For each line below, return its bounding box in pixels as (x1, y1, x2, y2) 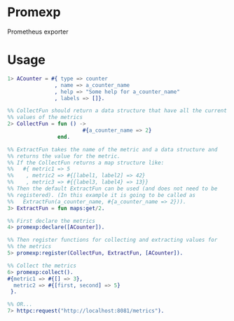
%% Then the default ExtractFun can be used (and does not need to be (7, 185, 218, 192)
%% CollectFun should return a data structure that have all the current (7, 107, 228, 114)
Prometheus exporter (7, 27, 69, 36)
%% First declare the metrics (7, 217, 96, 224)
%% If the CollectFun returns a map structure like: (7, 159, 165, 166)
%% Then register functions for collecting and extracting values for (7, 236, 218, 244)
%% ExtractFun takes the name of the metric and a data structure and (7, 146, 218, 153)
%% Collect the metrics (7, 262, 77, 269)
